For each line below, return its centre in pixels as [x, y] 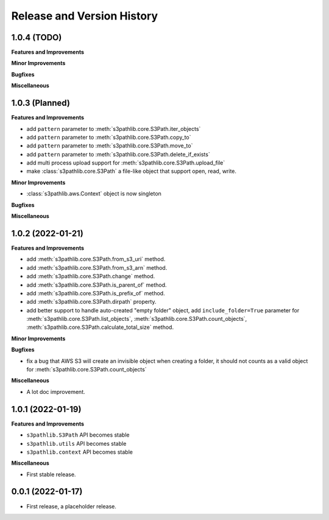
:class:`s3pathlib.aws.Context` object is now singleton [94, 194]
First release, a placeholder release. [72, 506]
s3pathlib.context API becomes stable [80, 452]
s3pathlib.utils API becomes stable [76, 443]
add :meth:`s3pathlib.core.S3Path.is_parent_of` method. [97, 285]
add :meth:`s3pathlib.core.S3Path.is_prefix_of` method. [96, 293]
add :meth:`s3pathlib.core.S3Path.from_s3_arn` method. [97, 267]
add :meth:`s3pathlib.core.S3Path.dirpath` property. [91, 302]
